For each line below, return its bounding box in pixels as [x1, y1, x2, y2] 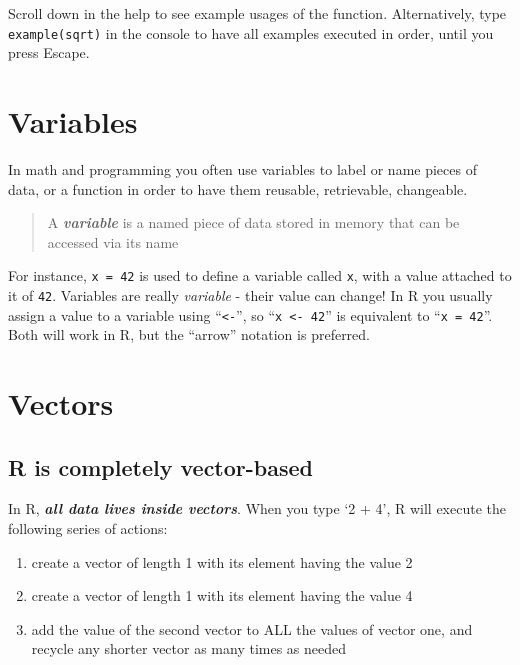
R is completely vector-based [8, 451, 314, 482]
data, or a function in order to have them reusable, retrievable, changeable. [8, 178, 468, 199]
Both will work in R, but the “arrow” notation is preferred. [8, 324, 370, 345]
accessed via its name [47, 231, 179, 252]
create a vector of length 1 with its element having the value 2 [31, 551, 413, 572]
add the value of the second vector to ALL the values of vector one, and [31, 618, 473, 639]
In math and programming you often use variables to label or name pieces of [8, 158, 477, 179]
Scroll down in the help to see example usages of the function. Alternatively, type [8, 3, 507, 23]
